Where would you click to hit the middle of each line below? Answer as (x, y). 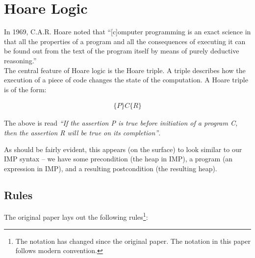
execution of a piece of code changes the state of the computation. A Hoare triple (126, 80)
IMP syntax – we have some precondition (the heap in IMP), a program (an (118, 159)
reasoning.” (20, 60)
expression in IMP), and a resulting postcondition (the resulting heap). (111, 168)
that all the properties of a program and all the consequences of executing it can (125, 41)
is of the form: (25, 89)
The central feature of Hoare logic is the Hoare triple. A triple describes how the (125, 70)
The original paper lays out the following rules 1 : (76, 216)
